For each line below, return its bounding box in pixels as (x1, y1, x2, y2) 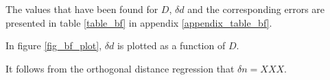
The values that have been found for (5, 2, 158, 16)
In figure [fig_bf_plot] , (5, 38, 102, 53)
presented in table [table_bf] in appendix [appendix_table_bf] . (5, 15, 272, 29)
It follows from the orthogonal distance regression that (5, 61, 235, 75)
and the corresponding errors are (187, 2, 325, 16)
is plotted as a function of (117, 38, 226, 53)
